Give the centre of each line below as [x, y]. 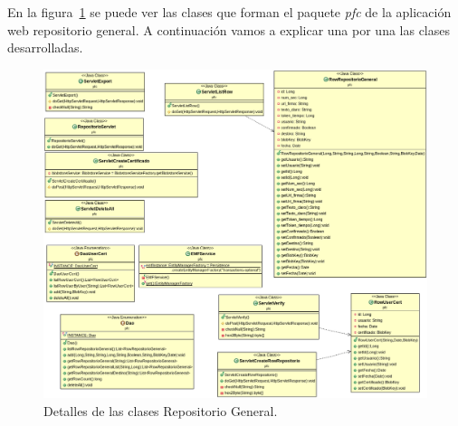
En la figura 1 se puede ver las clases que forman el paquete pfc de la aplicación [229, 12]
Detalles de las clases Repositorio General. [161, 410]
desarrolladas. [45, 47]
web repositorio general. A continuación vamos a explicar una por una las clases [229, 29]
